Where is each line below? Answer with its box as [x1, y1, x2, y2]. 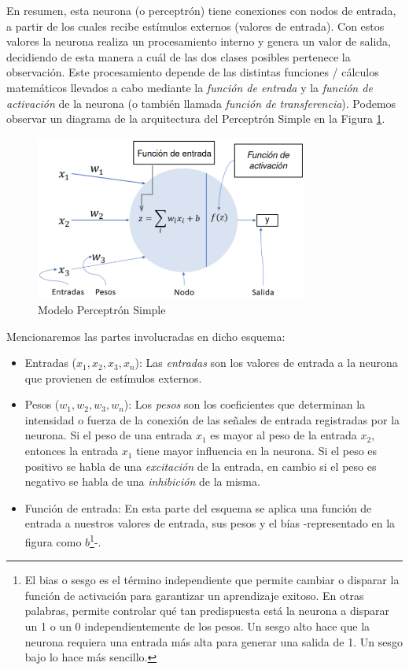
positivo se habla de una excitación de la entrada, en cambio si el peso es [24, 457, 377, 474]
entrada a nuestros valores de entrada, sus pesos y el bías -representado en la [24, 515, 396, 531]
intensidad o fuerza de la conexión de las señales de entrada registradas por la [24, 411, 400, 428]
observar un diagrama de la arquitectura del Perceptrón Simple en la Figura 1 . [6, 110, 385, 127]
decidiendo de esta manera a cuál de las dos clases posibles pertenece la [6, 48, 351, 65]
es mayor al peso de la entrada [210, 427, 357, 443]
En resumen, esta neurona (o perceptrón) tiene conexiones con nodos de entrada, [6, 2, 396, 18]
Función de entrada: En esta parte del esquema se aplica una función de [24, 499, 372, 516]
